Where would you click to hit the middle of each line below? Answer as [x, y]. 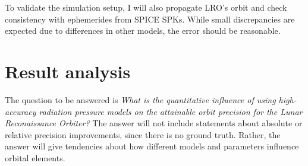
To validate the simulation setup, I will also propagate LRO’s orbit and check [146, 7]
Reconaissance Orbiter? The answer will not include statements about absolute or [154, 123]
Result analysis [68, 71]
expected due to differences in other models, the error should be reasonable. [143, 31]
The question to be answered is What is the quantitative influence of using [140, 99]
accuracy [21, 111]
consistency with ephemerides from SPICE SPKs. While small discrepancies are [150, 19]
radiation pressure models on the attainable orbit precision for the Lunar [171, 111]
